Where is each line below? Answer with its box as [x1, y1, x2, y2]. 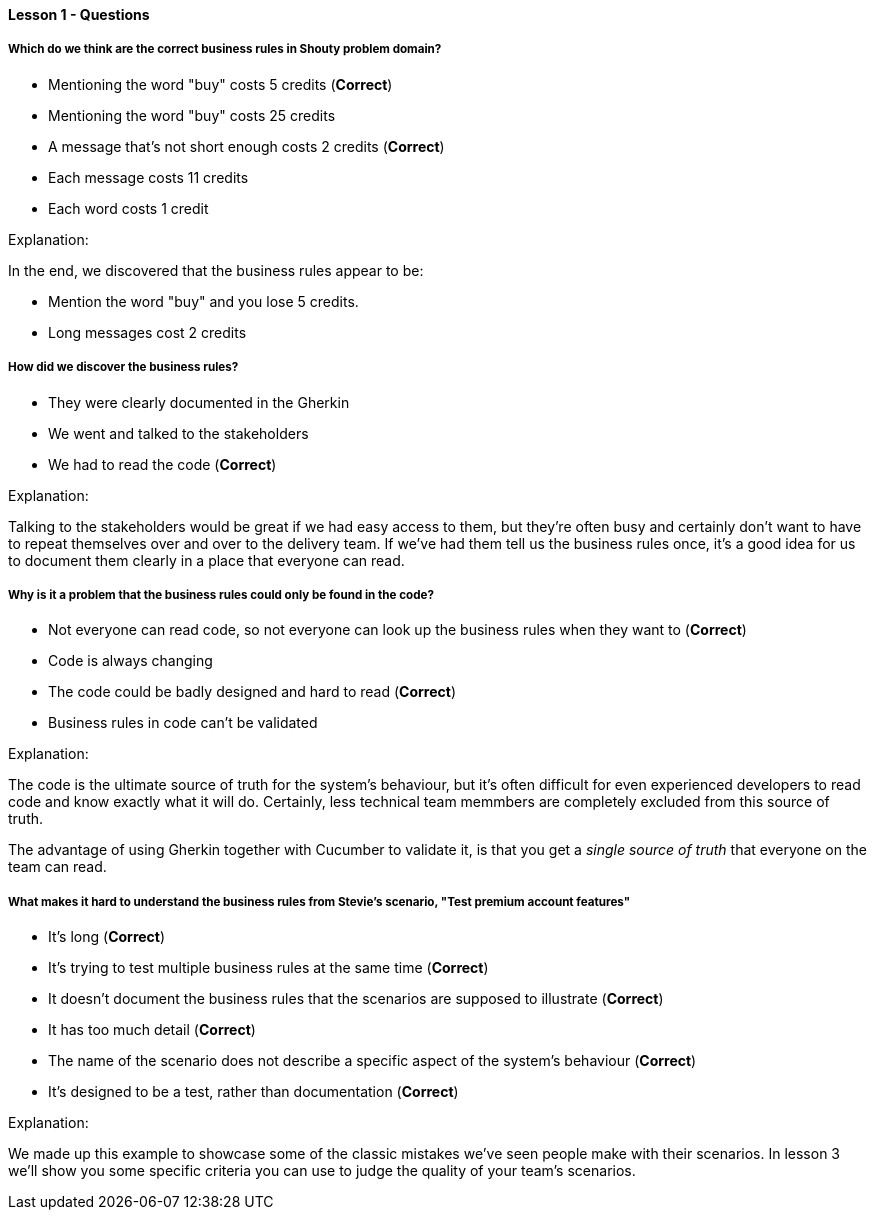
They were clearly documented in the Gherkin [48, 393, 350, 411]
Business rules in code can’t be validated [48, 714, 318, 732]
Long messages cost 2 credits [48, 323, 247, 341]
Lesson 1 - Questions [8, 6, 150, 23]
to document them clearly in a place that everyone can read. [8, 551, 405, 569]
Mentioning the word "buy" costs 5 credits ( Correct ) [48, 75, 393, 93]
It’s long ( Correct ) [48, 928, 166, 946]
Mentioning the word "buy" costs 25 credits [48, 106, 336, 124]
